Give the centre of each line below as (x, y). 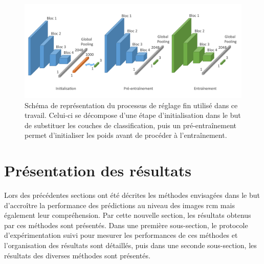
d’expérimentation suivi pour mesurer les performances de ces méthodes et (121, 235)
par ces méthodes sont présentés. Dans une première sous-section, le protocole (126, 225)
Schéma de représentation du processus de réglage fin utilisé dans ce (131, 105)
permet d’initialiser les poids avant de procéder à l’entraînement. (126, 135)
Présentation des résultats (98, 170)
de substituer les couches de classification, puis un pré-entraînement (131, 125)
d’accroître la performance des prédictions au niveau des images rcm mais (119, 205)
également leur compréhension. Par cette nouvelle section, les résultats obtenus (128, 215)
